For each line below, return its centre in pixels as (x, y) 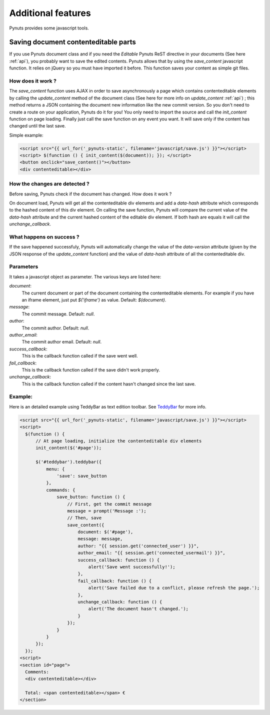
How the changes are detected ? (49, 184)
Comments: (37, 672)
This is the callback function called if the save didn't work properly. (91, 369)
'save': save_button (82, 476)
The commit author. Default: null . (55, 328)
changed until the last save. (37, 126)
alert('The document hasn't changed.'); (138, 609)
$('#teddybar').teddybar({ (69, 462)
